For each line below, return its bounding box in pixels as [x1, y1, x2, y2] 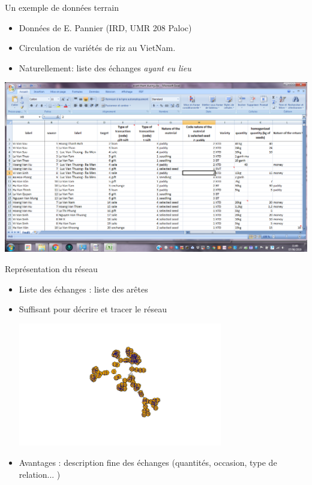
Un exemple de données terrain [5, 1, 119, 13]
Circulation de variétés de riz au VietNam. [19, 41, 176, 54]
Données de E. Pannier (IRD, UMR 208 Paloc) [19, 21, 192, 34]
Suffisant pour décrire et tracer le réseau [19, 303, 167, 315]
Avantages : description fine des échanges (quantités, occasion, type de [19, 456, 277, 468]
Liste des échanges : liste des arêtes [19, 282, 148, 295]
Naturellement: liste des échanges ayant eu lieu [19, 61, 191, 74]
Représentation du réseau [5, 262, 98, 275]
